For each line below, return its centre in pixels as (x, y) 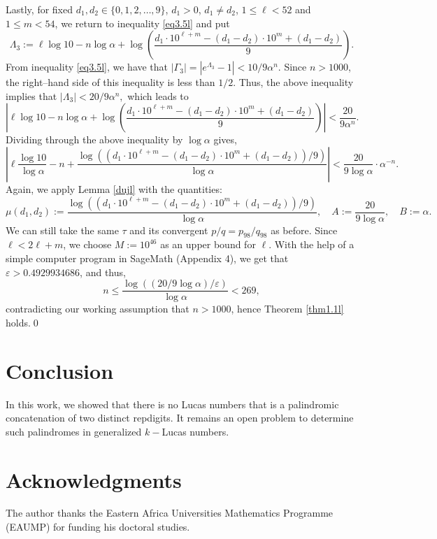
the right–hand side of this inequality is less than (110, 82)
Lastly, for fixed (39, 9)
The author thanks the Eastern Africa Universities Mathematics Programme (170, 513)
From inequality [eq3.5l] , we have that (87, 67)
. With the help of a (311, 244)
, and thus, (103, 272)
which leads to (158, 95)
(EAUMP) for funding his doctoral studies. (98, 527)
